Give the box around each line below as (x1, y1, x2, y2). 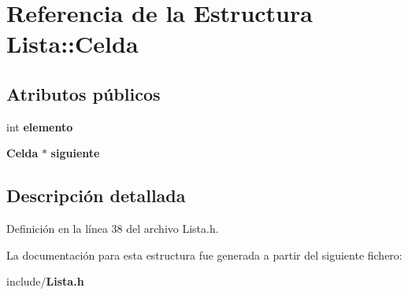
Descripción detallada (6, 183, 186, 208)
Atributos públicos (6, 81, 161, 105)
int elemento (6, 118, 73, 135)
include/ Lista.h (6, 273, 84, 289)
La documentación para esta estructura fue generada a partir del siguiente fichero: (6, 246, 402, 263)
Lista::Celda (6, 28, 139, 60)
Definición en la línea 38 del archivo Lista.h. (6, 220, 219, 237)
